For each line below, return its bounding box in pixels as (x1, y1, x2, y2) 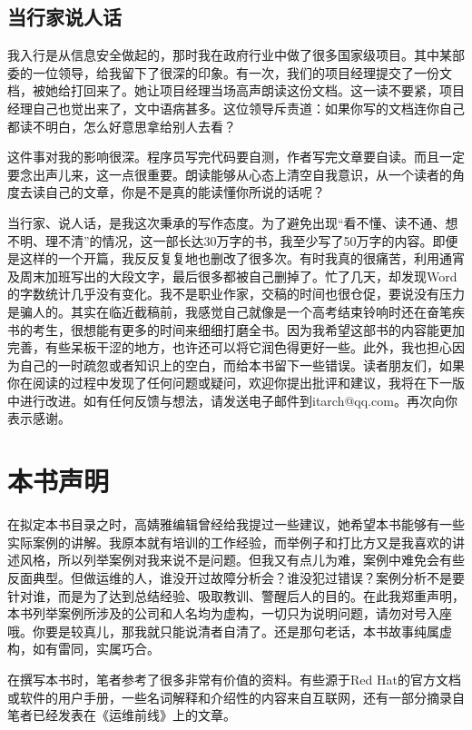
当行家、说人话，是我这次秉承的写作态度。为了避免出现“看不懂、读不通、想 (7, 212, 458, 232)
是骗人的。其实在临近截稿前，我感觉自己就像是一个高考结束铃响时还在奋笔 (7, 301, 452, 321)
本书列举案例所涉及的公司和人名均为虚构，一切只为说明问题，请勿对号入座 (7, 604, 452, 623)
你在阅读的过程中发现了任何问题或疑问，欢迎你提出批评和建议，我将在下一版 (7, 373, 465, 392)
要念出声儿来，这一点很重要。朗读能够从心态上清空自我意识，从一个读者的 (7, 164, 452, 183)
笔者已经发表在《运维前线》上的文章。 (7, 705, 236, 725)
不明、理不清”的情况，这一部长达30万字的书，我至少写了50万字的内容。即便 (7, 231, 458, 250)
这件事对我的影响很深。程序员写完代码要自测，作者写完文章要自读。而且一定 (7, 147, 465, 166)
